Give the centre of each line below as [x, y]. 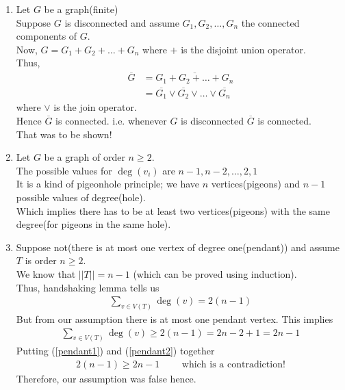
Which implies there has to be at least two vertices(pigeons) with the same [173, 210]
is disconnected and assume [122, 22]
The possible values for [64, 170]
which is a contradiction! [233, 365]
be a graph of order [85, 157]
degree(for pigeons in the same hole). [93, 224]
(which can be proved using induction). [215, 273]
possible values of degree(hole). [81, 197]
